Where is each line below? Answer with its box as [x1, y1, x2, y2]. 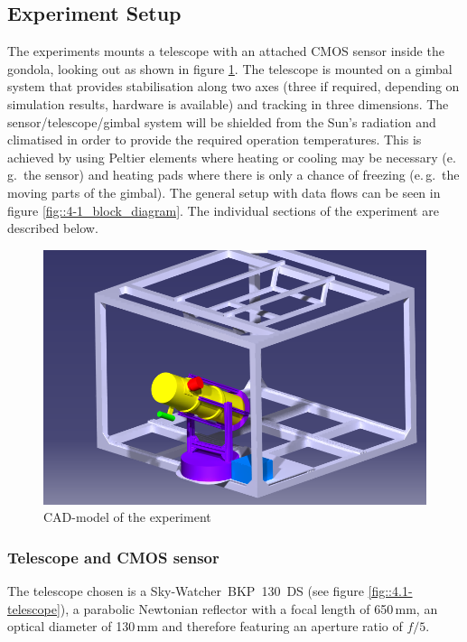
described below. [7, 219, 98, 237]
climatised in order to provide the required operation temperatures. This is [7, 130, 422, 149]
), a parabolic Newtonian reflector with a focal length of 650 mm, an [60, 599, 438, 618]
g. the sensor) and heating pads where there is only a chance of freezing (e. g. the [7, 165, 460, 184]
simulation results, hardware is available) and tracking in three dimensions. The [7, 94, 449, 113]
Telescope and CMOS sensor [7, 545, 219, 568]
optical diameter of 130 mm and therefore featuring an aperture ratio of [7, 617, 403, 636]
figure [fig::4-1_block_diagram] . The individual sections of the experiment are [7, 200, 439, 219]
